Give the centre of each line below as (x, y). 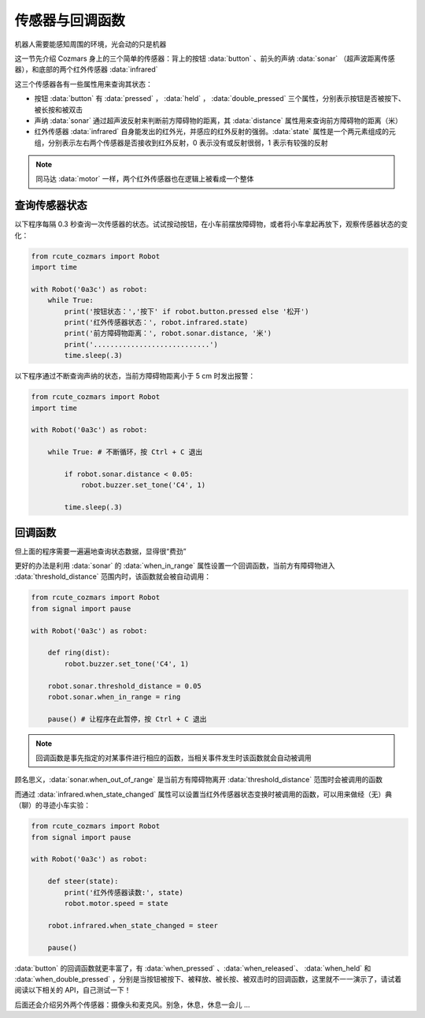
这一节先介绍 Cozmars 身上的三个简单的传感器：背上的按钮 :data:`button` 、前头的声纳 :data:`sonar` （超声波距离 (198, 58)
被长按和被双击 (58, 110)
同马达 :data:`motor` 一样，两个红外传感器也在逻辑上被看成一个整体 (145, 179)
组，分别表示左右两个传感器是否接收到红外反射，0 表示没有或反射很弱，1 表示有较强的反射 (181, 143)
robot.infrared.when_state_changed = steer (133, 925)
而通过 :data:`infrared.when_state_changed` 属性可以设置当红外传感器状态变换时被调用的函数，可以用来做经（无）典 (203, 794)
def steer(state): (83, 882)
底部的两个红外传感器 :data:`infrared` (98, 69)
